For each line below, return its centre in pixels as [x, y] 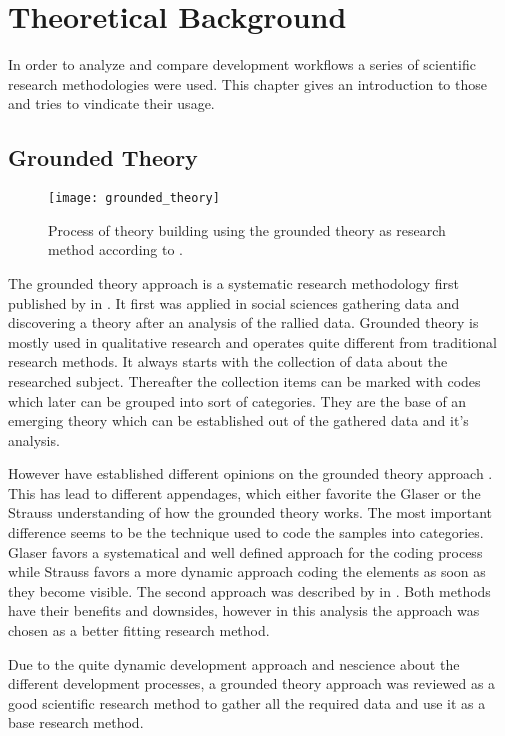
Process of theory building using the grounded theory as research [247, 229]
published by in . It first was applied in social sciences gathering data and [234, 302]
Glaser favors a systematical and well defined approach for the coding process [245, 551]
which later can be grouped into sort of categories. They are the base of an [237, 400]
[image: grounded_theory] [134, 198]
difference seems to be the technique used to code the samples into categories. [246, 532]
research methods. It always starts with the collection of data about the [228, 361]
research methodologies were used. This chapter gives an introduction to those [247, 83]
